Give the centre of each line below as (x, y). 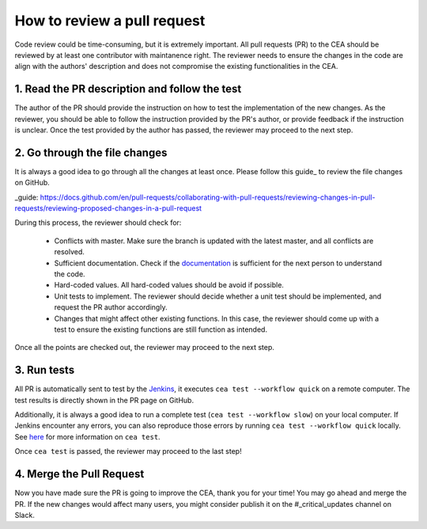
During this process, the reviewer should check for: (98, 223)
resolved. (69, 252)
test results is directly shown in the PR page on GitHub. (104, 400)
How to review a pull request (110, 21)
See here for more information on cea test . (88, 436)
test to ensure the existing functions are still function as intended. (161, 329)
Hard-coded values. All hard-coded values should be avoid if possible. (169, 285)
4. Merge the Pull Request (79, 474)
